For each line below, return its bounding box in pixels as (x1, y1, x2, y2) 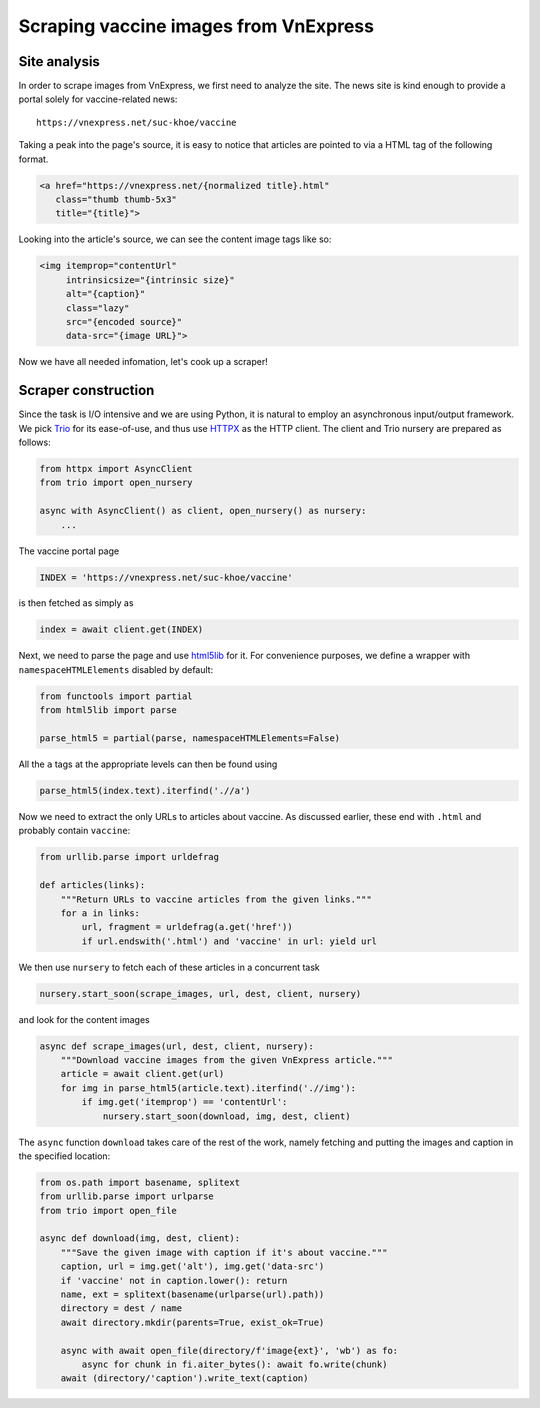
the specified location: (18, 1150, 111, 1162)
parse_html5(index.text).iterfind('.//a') (39, 785, 251, 796)
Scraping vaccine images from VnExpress (18, 15, 375, 37)
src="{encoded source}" (65, 316, 183, 327)
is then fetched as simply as (18, 597, 134, 609)
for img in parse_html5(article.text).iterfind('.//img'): (60, 1082, 357, 1094)
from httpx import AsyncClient (39, 463, 194, 474)
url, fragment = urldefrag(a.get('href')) (81, 921, 294, 933)
